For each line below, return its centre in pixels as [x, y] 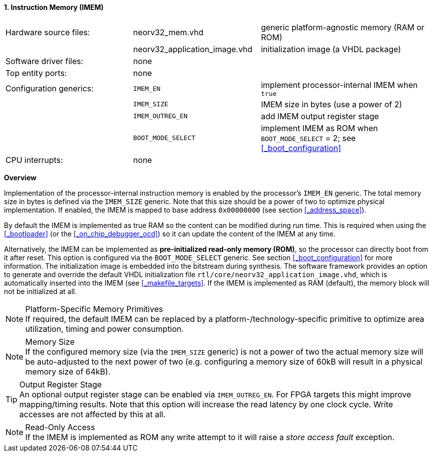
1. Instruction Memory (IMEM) [54, 7]
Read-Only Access [60, 427]
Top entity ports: [36, 73]
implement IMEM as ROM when [319, 128]
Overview [20, 177]
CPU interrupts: [34, 160]
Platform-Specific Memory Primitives [94, 309]
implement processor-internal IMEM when [339, 85]
